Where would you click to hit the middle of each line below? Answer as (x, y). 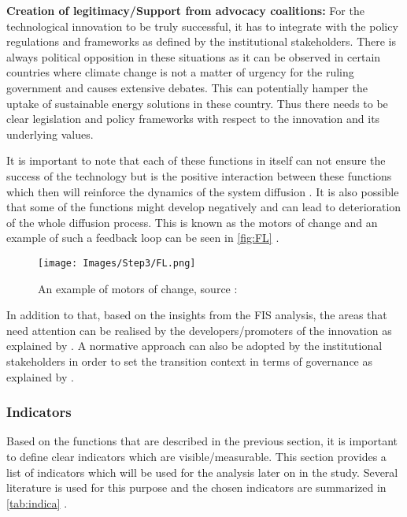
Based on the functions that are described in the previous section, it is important (202, 441)
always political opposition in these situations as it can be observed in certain (194, 56)
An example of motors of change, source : (138, 288)
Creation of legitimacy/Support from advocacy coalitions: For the (185, 10)
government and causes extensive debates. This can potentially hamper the (187, 87)
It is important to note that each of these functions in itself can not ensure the (196, 160)
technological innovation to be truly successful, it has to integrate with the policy (202, 26)
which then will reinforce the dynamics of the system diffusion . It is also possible (203, 191)
